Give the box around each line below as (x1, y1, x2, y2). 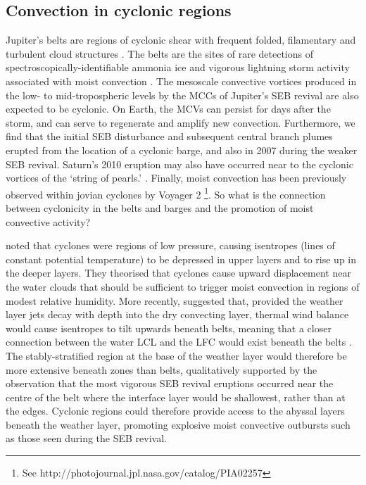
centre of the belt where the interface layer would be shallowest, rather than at (6, 389, 346, 404)
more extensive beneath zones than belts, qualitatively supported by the (6, 362, 317, 377)
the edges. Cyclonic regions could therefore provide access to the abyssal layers (6, 403, 345, 418)
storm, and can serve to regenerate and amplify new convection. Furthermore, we (6, 115, 355, 130)
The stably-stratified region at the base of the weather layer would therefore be (6, 348, 347, 363)
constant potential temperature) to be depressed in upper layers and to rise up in (6, 251, 357, 266)
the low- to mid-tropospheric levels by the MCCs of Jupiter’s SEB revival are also (6, 87, 359, 102)
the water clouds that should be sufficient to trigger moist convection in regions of (6, 279, 360, 294)
